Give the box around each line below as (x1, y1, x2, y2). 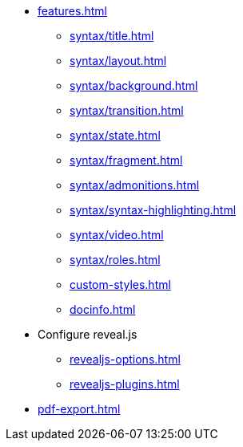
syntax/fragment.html (70, 153, 183, 167)
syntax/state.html (70, 128, 161, 142)
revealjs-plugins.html (70, 377, 180, 391)
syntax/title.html (70, 29, 154, 43)
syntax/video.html (70, 228, 164, 242)
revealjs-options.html (70, 352, 181, 366)
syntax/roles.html (70, 253, 161, 266)
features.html (38, 4, 107, 18)
